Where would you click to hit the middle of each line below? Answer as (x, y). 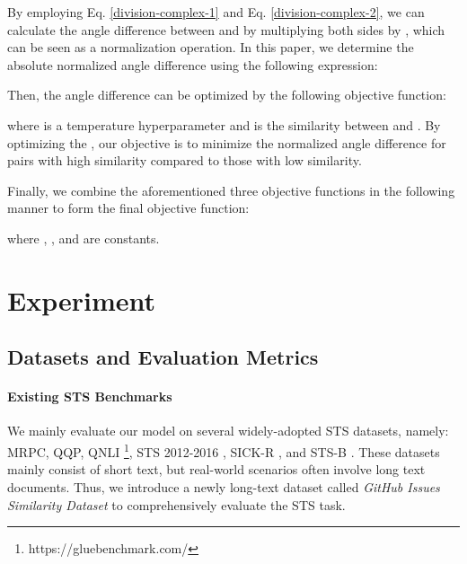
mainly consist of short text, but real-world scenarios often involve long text (216, 469)
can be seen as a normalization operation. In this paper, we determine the (211, 47)
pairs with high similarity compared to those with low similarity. (185, 160)
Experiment (82, 300)
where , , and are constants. (84, 238)
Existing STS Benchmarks (90, 397)
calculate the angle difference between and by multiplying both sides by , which (226, 29)
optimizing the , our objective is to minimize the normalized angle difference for (227, 142)
